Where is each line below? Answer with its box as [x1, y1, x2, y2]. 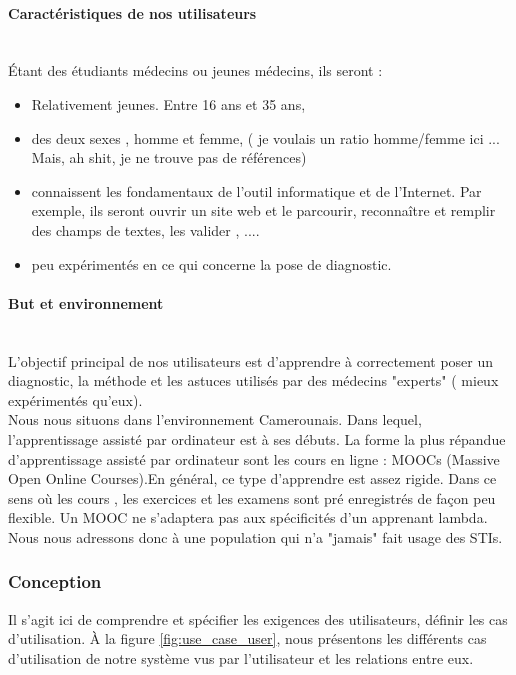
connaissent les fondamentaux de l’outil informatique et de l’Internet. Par [31, 180, 482, 201]
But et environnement [8, 292, 164, 313]
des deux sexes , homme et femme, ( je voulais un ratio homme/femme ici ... [31, 127, 500, 148]
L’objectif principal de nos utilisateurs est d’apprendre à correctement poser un [8, 350, 494, 371]
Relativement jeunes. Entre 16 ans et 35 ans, [31, 93, 306, 114]
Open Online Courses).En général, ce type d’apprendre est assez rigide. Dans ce [8, 468, 497, 489]
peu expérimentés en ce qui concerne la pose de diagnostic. [31, 253, 392, 274]
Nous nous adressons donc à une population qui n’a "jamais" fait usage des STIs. [8, 526, 503, 547]
